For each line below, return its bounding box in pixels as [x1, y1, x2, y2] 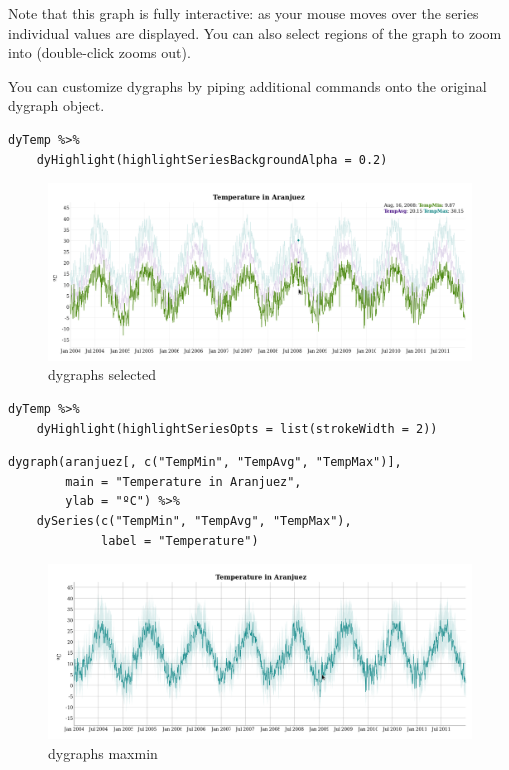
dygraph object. [8, 95, 105, 116]
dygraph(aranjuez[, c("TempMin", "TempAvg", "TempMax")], [8, 455, 402, 470]
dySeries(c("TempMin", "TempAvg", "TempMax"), [36, 513, 352, 528]
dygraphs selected [48, 364, 156, 385]
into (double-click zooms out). [8, 42, 191, 63]
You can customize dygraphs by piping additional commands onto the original [8, 75, 487, 96]
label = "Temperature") [101, 533, 259, 548]
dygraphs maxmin [48, 742, 158, 763]
